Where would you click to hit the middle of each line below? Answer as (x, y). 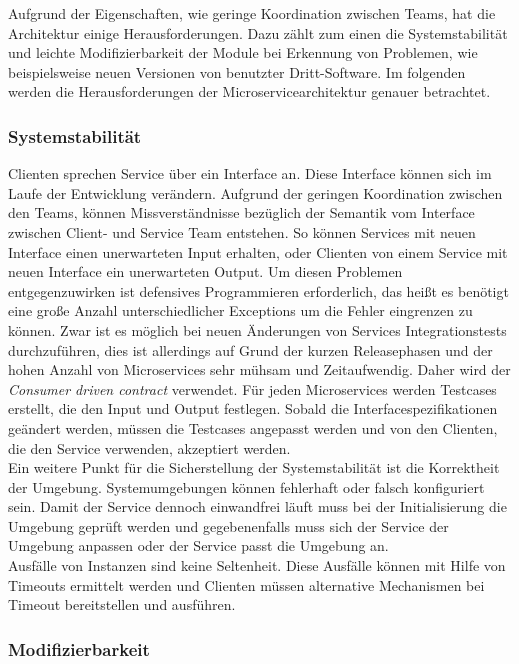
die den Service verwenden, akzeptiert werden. (149, 447)
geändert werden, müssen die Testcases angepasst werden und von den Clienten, (253, 427)
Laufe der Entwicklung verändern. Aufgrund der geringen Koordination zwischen (255, 192)
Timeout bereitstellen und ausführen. (122, 604)
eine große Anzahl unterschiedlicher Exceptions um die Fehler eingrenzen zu (240, 310)
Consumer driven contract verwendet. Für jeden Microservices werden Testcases (252, 388)
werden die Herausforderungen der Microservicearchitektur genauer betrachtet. (249, 91)
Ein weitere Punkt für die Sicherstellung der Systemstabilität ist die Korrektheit (254, 467)
